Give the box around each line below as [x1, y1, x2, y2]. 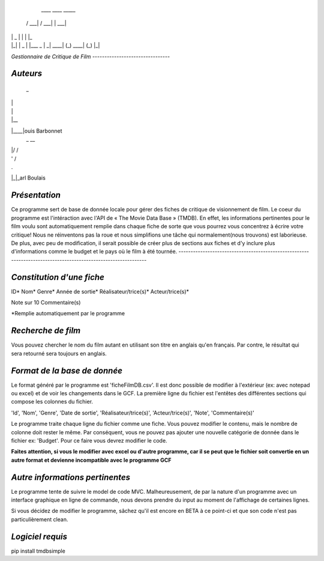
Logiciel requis [11, 532, 68, 542]
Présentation [11, 190, 61, 201]
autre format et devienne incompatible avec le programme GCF [11, 456, 172, 464]
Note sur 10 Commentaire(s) [11, 299, 81, 306]
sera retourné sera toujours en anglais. [11, 350, 107, 357]
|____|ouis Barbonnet [11, 127, 62, 135]
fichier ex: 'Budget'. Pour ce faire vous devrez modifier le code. [11, 437, 167, 444]
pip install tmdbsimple [11, 547, 65, 554]
